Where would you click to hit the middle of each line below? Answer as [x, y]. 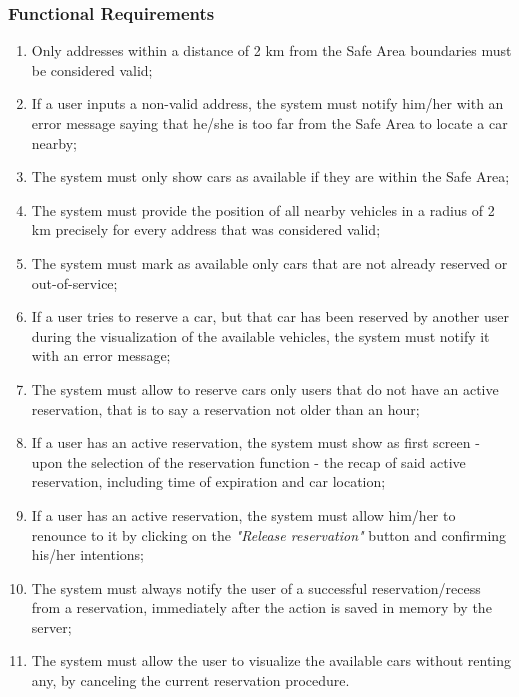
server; [51, 626]
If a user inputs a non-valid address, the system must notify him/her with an [267, 103]
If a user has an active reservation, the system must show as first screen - [255, 442]
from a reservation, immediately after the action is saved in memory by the [261, 607]
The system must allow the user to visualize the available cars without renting [271, 660]
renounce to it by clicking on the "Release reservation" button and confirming [269, 534]
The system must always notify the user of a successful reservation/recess [256, 587]
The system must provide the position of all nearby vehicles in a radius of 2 [263, 209]
